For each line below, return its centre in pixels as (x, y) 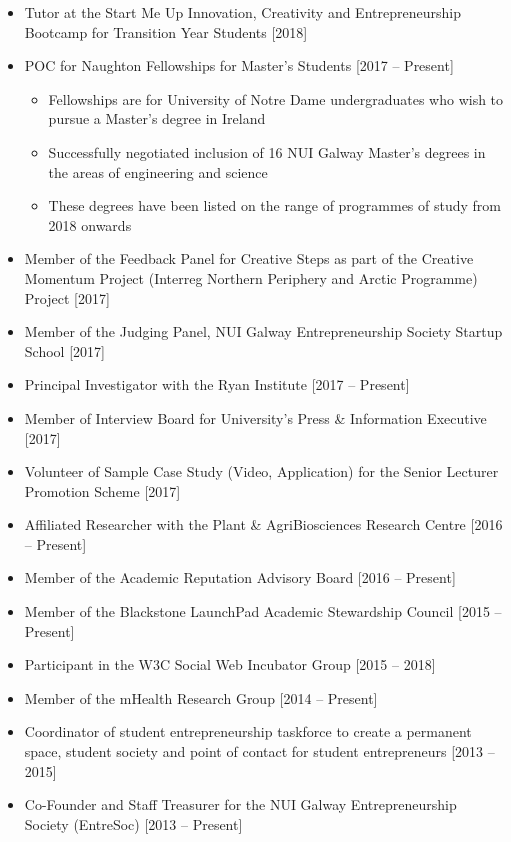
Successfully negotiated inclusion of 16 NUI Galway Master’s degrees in (267, 151)
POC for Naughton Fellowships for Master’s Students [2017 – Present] (239, 65)
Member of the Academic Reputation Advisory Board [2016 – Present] (240, 577)
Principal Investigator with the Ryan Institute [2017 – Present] (217, 384)
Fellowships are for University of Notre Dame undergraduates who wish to (276, 98)
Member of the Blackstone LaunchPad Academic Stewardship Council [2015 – (263, 611)
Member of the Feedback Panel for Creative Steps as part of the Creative (249, 258)
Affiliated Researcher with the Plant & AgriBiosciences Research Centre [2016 (263, 524)
